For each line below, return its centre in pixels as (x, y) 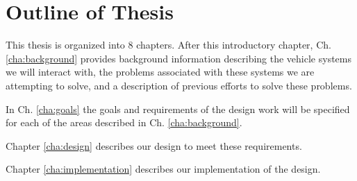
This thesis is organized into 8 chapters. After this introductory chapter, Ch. (168, 45)
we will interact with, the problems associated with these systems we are (160, 72)
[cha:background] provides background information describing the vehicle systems (179, 58)
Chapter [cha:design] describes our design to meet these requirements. (154, 145)
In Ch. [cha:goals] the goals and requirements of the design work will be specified (178, 109)
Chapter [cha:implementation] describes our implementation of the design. (163, 169)
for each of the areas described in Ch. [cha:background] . (124, 122)
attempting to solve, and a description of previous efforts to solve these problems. (179, 85)
